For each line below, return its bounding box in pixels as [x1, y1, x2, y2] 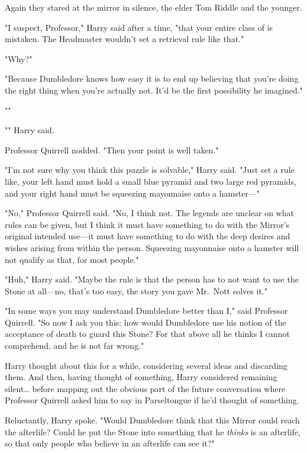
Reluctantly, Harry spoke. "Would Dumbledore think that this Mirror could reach [5, 414, 300, 426]
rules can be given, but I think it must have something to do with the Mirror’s [5, 218, 290, 230]
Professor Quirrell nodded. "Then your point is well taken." [5, 143, 219, 156]
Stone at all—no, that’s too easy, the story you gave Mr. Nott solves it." [5, 284, 267, 297]
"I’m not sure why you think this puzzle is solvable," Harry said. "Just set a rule [5, 163, 295, 176]
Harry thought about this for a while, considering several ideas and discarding [5, 359, 287, 371]
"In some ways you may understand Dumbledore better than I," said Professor [5, 304, 288, 317]
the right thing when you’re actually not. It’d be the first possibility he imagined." [5, 83, 303, 96]
